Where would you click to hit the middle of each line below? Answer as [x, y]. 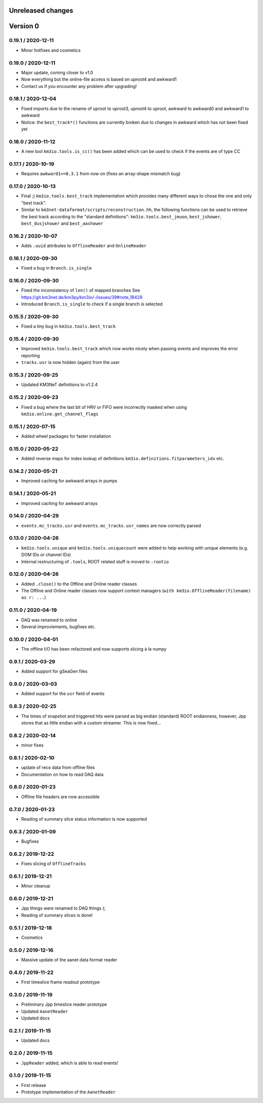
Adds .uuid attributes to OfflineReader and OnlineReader [84, 246]
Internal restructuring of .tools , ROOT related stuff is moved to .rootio [95, 561]
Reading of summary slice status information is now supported [84, 819]
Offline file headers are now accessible [60, 797]
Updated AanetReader [45, 1011]
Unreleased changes [41, 11]
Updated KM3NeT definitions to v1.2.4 [59, 385]
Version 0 [24, 26]
